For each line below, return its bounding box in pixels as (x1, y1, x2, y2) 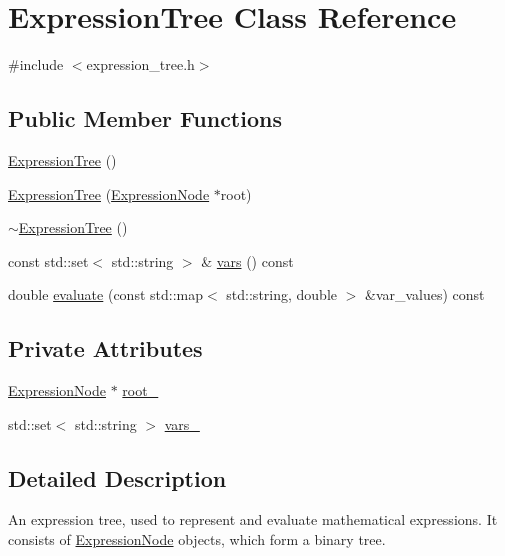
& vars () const (201, 250, 294, 271)
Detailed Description (8, 462, 227, 493)
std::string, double (226, 284, 338, 305)
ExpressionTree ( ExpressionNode (8, 183, 210, 204)
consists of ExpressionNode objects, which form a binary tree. (8, 529, 386, 550)
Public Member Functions (8, 103, 282, 134)
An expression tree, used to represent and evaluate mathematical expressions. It (8, 509, 498, 530)
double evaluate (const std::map (8, 284, 204, 305)
